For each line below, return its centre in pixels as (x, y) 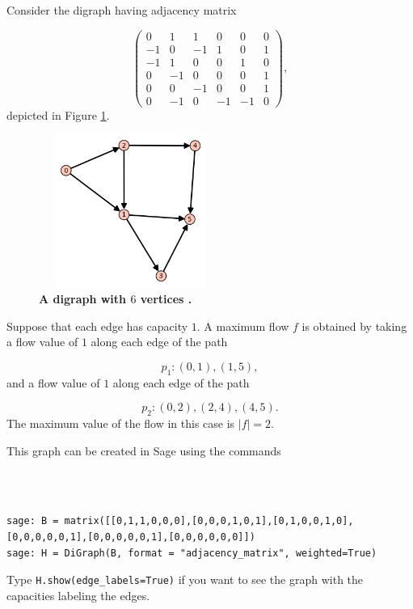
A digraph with (83, 298)
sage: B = (33, 521)
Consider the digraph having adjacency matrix (122, 10)
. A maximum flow (243, 326)
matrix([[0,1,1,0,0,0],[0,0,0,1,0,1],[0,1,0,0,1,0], (209, 521)
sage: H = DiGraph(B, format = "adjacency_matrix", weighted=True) (192, 553)
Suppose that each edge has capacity (97, 326)
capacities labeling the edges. (78, 595)
